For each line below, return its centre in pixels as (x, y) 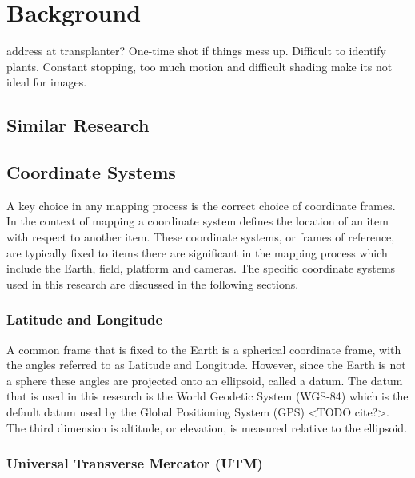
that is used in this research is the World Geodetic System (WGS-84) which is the (207, 396)
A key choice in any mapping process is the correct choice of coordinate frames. (201, 205)
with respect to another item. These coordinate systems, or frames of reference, (201, 237)
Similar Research (78, 125)
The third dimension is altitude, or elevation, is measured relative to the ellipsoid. (207, 427)
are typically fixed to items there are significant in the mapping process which (197, 252)
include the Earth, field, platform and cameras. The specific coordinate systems (201, 268)
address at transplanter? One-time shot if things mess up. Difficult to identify (196, 51)
